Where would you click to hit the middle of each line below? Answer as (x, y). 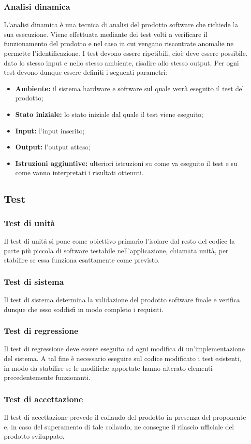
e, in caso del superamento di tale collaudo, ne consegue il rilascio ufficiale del (119, 426)
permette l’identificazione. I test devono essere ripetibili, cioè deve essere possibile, (126, 53)
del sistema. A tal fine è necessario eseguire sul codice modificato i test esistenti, (123, 358)
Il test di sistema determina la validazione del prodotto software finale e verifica (122, 299)
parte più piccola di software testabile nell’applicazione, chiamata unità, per (116, 250)
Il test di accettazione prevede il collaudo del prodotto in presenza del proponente (125, 417)
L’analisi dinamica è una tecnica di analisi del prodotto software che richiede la (121, 25)
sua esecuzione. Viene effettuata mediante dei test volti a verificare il (106, 34)
